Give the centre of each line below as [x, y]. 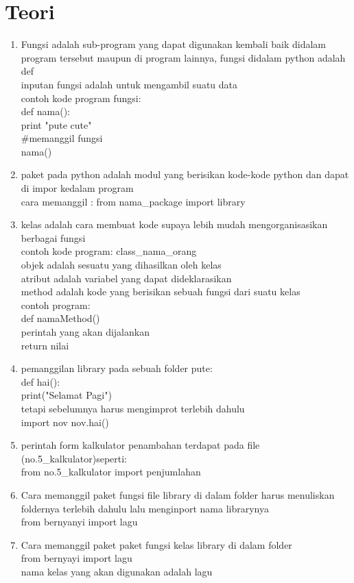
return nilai [45, 345]
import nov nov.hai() [65, 422]
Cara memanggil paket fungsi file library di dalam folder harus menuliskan [178, 494]
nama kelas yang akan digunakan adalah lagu [117, 571]
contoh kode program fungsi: [81, 98]
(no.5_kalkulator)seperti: [74, 458]
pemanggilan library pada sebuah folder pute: [117, 368]
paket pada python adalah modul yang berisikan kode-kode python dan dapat [185, 174]
